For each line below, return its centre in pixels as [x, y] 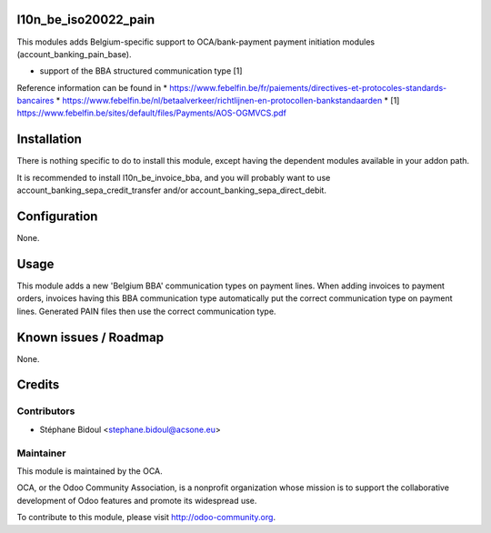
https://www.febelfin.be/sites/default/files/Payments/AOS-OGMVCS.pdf [151, 113]
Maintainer [41, 453]
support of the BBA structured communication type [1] [141, 71]
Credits [38, 385]
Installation [49, 140]
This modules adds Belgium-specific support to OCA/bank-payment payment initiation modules [196, 42]
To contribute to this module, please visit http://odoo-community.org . [146, 518]
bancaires [35, 101]
